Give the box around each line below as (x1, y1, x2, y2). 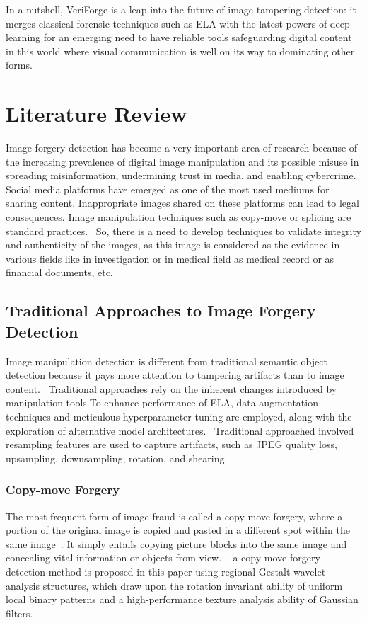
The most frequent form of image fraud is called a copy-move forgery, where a (6, 508, 343, 523)
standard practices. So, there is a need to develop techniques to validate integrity (6, 223, 361, 238)
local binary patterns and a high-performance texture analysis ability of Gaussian (6, 592, 359, 607)
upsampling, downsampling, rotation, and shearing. (6, 450, 228, 465)
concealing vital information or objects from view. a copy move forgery (6, 550, 320, 565)
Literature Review (6, 99, 187, 128)
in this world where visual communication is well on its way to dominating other (6, 43, 355, 58)
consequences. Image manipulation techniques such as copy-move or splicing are (6, 210, 351, 224)
